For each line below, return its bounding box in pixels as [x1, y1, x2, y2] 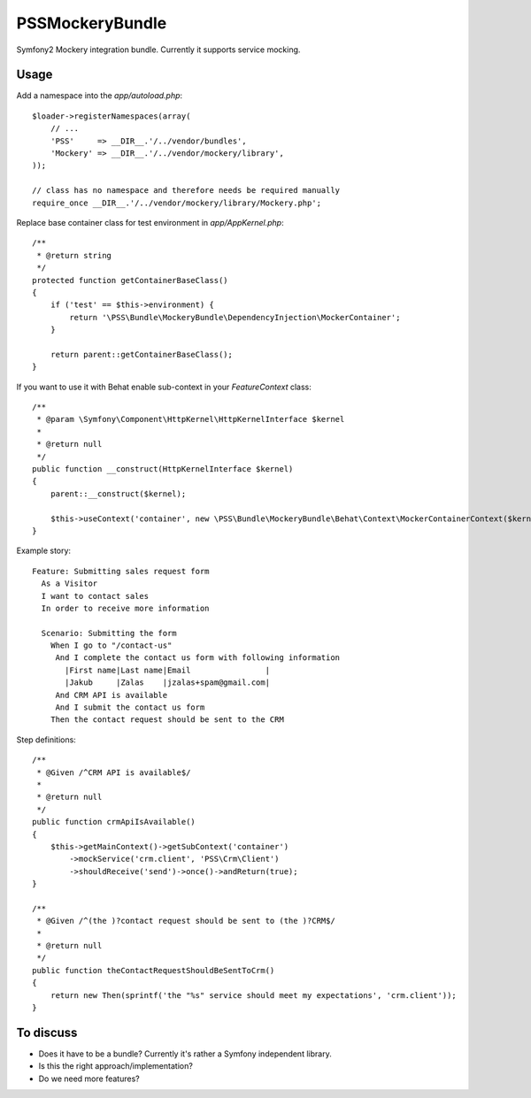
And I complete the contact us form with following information [55, 653, 341, 663]
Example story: [16, 545, 71, 557]
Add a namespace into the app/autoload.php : [16, 90, 183, 101]
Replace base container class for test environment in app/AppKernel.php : [16, 217, 284, 227]
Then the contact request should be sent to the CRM [50, 715, 285, 725]
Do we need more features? [38, 1073, 141, 1084]
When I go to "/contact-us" [50, 641, 173, 650]
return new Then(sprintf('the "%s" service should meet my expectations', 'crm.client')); [50, 990, 458, 1000]
